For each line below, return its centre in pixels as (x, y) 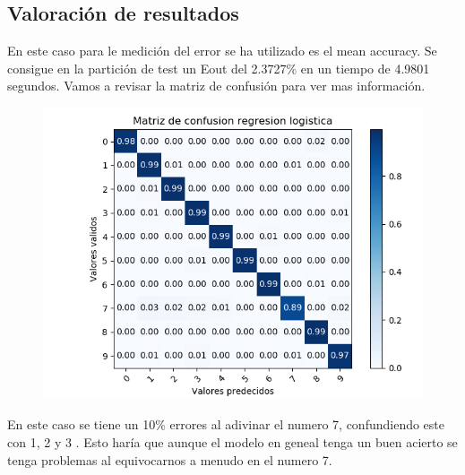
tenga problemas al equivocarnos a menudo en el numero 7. (170, 459)
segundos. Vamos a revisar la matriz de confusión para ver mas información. (216, 86)
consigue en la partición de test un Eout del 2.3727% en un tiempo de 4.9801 (219, 68)
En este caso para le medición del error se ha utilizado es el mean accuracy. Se (222, 51)
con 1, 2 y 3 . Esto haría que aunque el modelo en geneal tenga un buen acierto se (232, 441)
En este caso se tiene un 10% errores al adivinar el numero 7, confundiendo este (226, 424)
